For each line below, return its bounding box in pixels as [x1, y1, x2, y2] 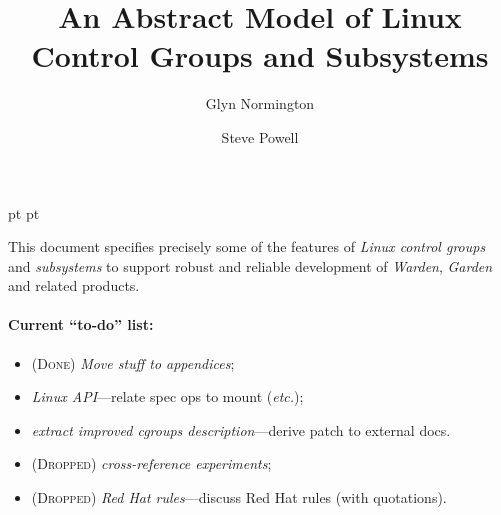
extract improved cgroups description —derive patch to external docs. [31, 419, 451, 440]
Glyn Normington [205, 93, 315, 114]
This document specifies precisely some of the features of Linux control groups [8, 236, 486, 257]
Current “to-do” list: [8, 314, 154, 335]
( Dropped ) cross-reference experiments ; [31, 453, 272, 474]
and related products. [8, 275, 140, 296]
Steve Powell [221, 126, 299, 147]
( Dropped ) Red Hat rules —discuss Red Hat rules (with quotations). [31, 487, 447, 508]
